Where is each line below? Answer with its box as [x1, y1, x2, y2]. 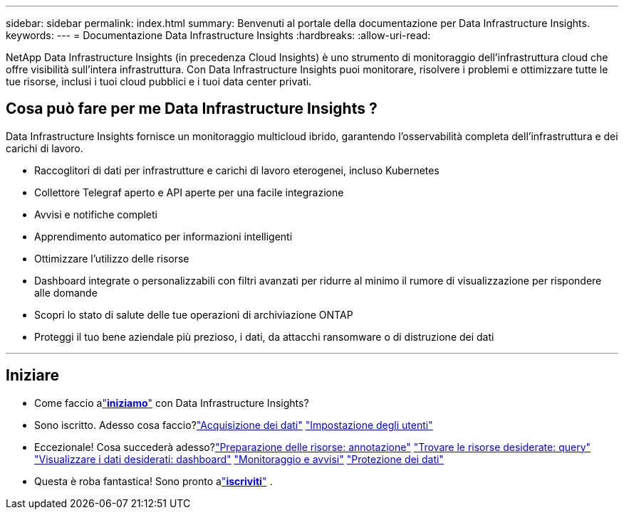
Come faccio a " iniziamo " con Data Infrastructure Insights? [34, 396, 309, 409]
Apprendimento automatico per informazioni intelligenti [34, 230, 293, 243]
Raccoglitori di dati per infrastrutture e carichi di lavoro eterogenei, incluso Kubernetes [34, 164, 440, 176]
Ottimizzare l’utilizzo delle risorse [34, 252, 189, 265]
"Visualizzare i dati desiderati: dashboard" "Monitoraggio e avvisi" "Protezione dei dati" [34, 452, 444, 465]
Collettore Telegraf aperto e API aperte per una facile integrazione [34, 186, 344, 198]
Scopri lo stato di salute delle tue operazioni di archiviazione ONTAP [34, 308, 353, 321]
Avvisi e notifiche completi [34, 208, 157, 221]
